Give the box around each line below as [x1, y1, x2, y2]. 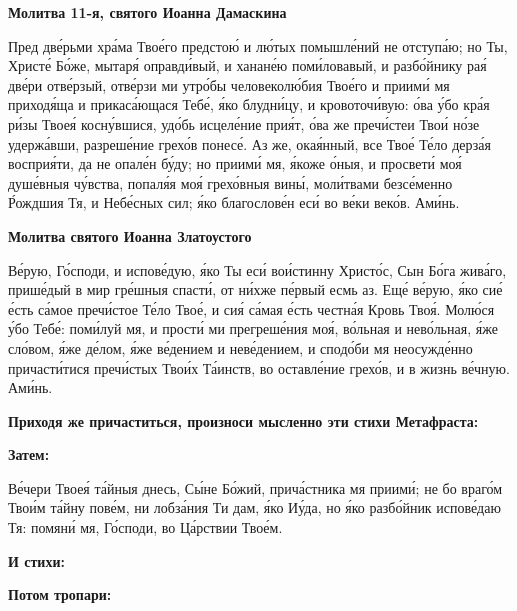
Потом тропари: [8, 584, 112, 605]
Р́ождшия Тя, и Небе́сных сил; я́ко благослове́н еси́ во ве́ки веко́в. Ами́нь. [8, 192, 460, 213]
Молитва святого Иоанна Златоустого [8, 225, 252, 246]
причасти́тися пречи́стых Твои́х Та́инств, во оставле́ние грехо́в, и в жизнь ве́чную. [8, 357, 510, 378]
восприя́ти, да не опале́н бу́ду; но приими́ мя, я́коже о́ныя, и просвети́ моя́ [8, 153, 462, 174]
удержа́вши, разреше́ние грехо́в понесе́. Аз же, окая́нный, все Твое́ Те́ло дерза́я [8, 133, 491, 154]
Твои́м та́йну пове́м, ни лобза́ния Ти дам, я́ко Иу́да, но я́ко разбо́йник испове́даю [8, 497, 501, 518]
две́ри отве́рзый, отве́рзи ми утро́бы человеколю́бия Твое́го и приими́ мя [8, 74, 450, 95]
